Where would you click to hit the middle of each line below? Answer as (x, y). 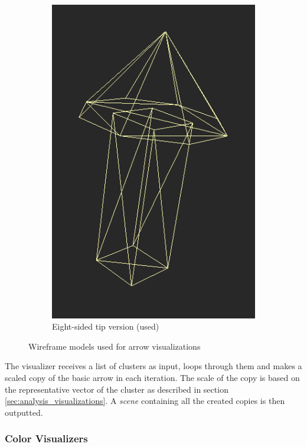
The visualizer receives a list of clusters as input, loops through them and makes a (153, 366)
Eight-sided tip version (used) (106, 326)
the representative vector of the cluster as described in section (117, 389)
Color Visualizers (46, 438)
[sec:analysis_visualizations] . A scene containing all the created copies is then (145, 401)
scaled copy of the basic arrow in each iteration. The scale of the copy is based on (152, 377)
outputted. (24, 412)
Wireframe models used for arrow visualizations (115, 346)
